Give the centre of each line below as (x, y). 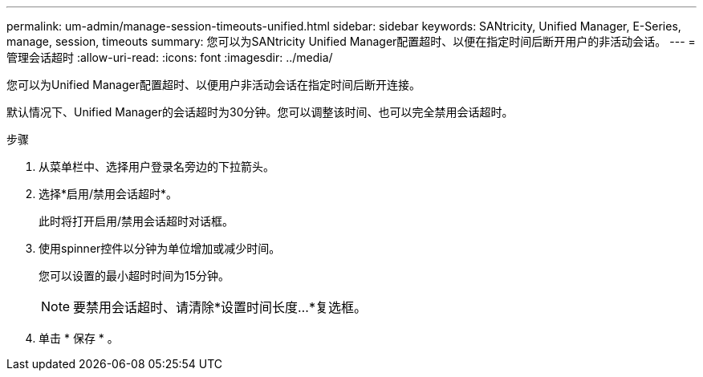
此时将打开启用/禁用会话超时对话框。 (136, 221)
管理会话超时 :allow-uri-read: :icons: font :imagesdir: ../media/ (170, 57)
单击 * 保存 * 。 (79, 338)
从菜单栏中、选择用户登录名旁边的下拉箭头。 (156, 166)
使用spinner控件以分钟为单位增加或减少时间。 (160, 248)
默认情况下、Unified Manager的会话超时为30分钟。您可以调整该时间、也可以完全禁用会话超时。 (260, 112)
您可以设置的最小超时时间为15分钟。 (134, 276)
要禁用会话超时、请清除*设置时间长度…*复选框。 (220, 307)
